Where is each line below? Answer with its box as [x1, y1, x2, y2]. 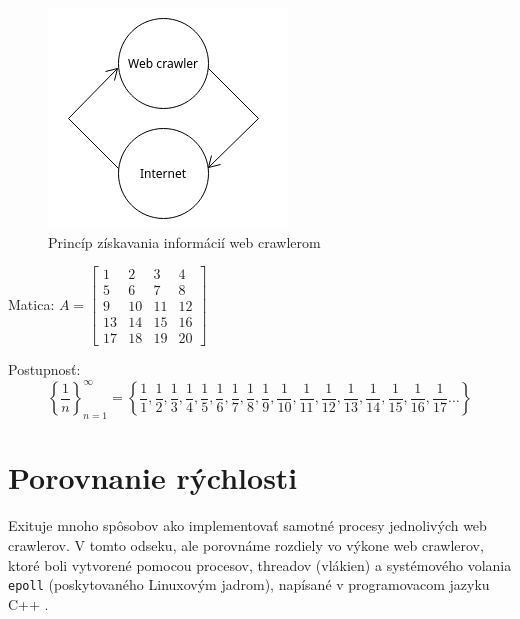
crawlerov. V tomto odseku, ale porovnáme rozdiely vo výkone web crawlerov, [8, 534, 484, 555]
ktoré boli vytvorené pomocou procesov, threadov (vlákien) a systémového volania [8, 554, 512, 575]
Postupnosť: [8, 359, 81, 380]
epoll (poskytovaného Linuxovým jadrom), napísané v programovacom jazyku [8, 574, 490, 595]
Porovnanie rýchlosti [8, 457, 298, 498]
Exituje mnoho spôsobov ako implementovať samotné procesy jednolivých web [8, 515, 487, 536]
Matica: [8, 293, 55, 314]
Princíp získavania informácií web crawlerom [48, 231, 321, 252]
